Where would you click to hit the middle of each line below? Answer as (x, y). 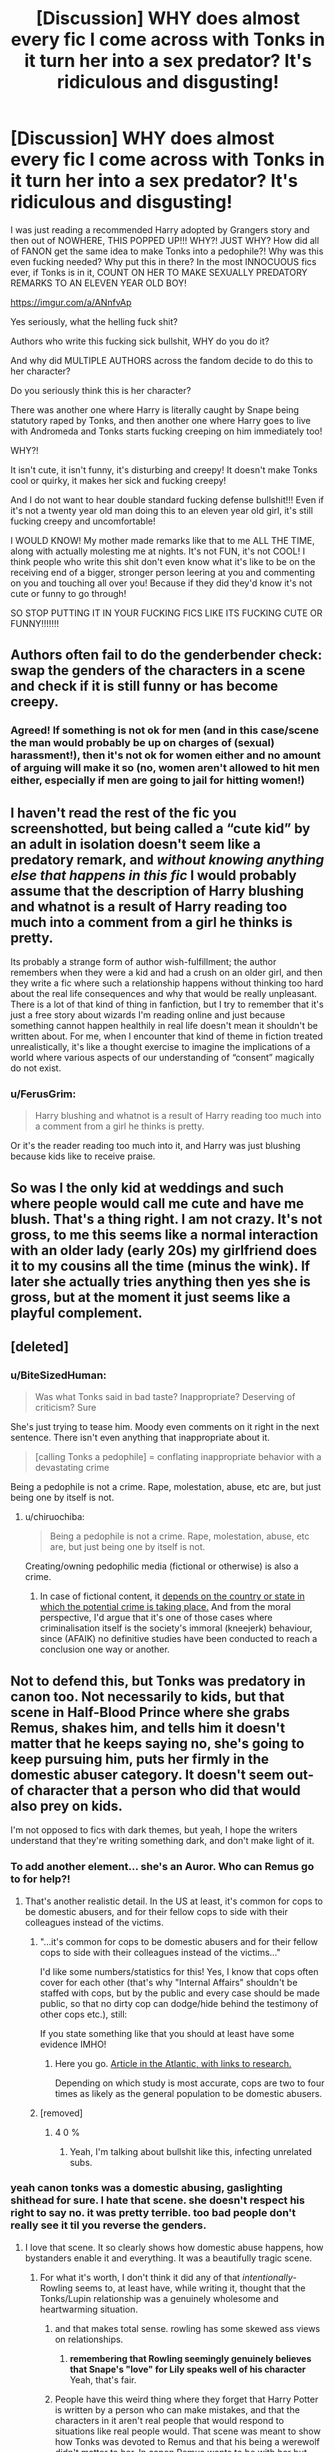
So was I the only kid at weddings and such (147, 1187)
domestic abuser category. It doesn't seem (147, 1774)
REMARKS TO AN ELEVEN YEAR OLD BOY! (98, 283)
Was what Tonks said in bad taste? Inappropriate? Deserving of (165, 1397)
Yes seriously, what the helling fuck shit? (94, 321)
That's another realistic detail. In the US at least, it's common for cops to (173, 1901)
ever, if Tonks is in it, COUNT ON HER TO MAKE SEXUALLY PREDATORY (159, 272)
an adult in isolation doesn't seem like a (136, 843)
